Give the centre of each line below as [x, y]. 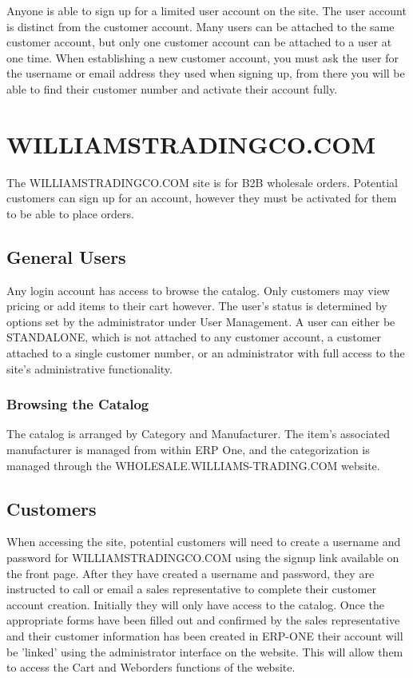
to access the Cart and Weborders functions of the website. [151, 667]
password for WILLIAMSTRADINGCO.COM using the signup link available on [203, 558]
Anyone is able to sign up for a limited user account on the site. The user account [206, 10]
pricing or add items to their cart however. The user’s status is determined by [197, 306]
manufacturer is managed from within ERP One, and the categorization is [188, 450]
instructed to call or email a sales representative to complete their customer [191, 589]
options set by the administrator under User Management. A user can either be [201, 321]
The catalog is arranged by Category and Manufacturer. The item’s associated [198, 434]
